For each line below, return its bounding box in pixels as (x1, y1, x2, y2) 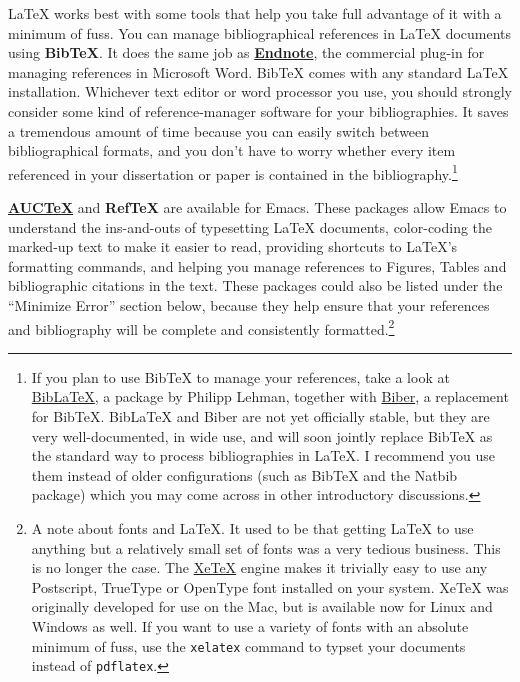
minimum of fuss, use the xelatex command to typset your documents (31, 635, 466, 656)
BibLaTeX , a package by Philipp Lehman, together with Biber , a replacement (31, 386, 509, 407)
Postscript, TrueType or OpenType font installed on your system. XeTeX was (31, 576, 509, 597)
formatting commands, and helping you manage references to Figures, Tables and (8, 255, 507, 276)
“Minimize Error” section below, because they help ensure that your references (8, 294, 490, 315)
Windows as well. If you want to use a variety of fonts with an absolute (31, 615, 469, 636)
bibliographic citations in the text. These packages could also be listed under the (8, 275, 503, 296)
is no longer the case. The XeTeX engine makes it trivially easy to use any (31, 557, 488, 578)
